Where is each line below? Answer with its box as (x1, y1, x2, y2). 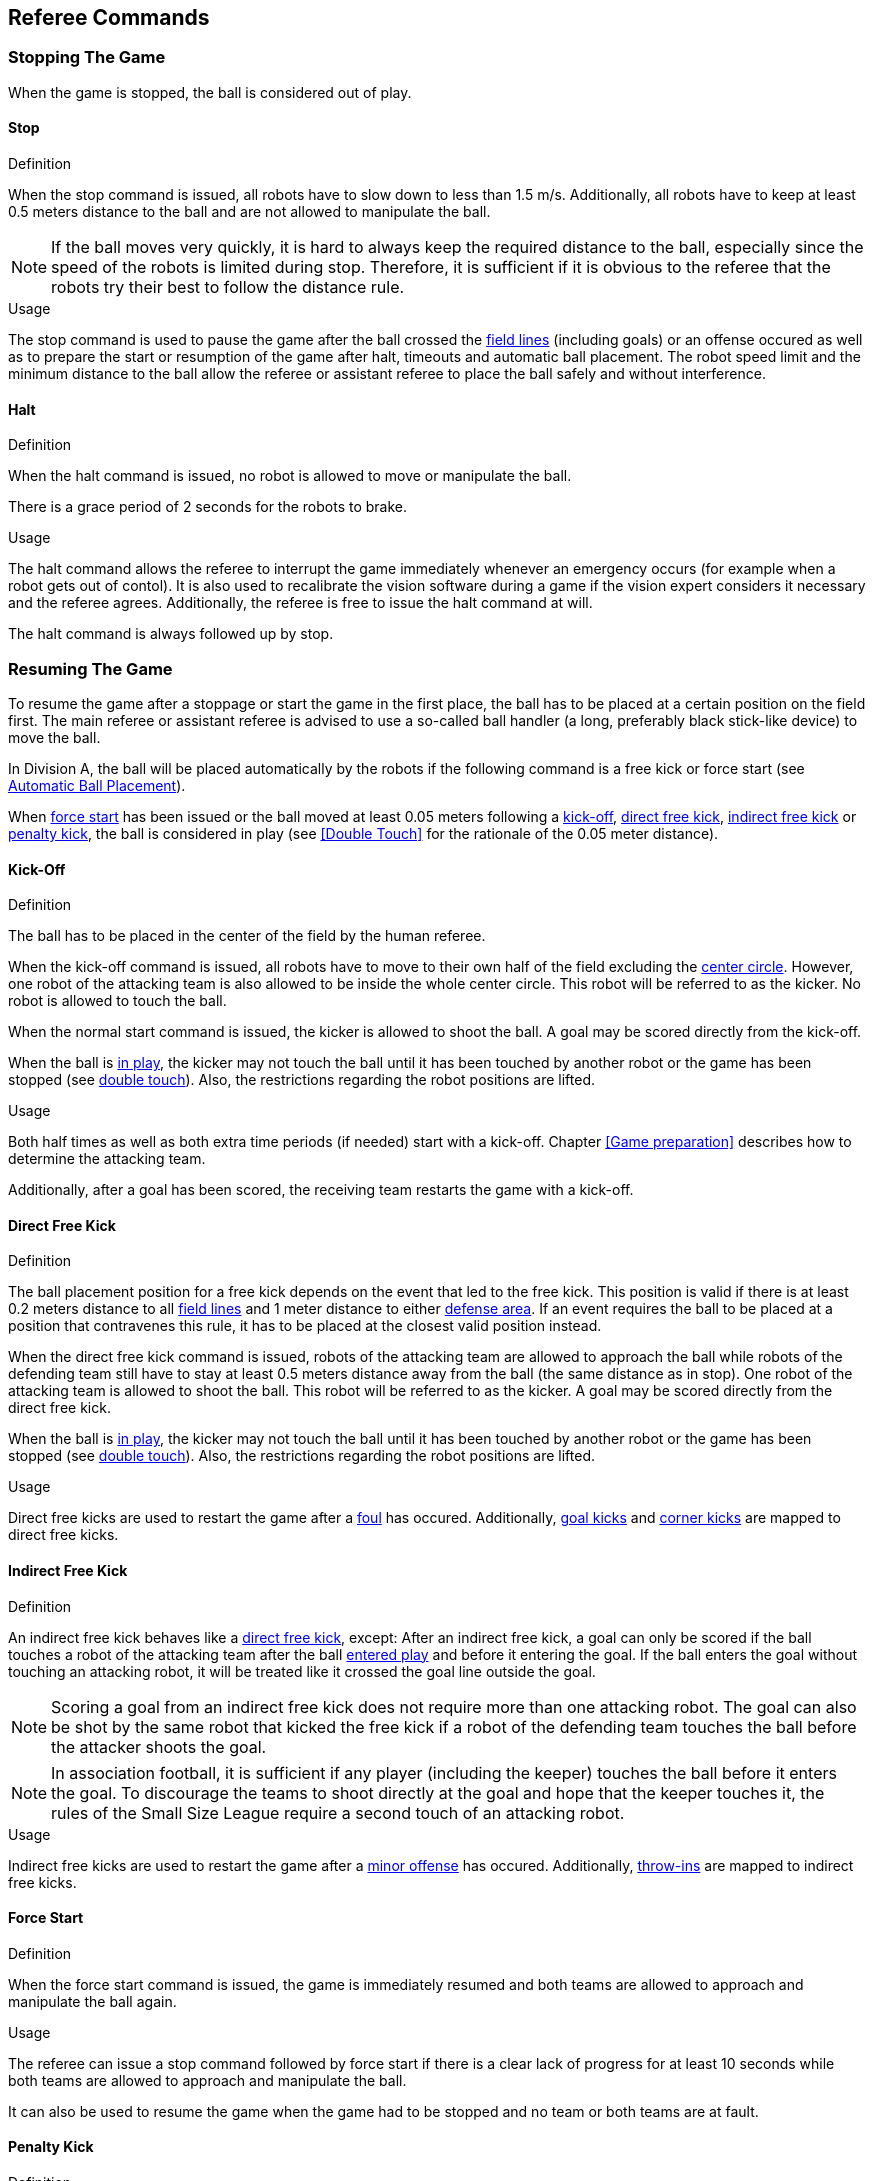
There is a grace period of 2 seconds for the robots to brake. (8, 498, 408, 516)
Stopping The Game (8, 47, 166, 68)
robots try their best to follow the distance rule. (51, 277, 405, 298)
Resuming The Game (8, 658, 173, 679)
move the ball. (8, 728, 101, 746)
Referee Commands (8, 5, 210, 30)
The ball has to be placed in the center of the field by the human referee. (8, 927, 486, 945)
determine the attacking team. (8, 1150, 206, 1168)
